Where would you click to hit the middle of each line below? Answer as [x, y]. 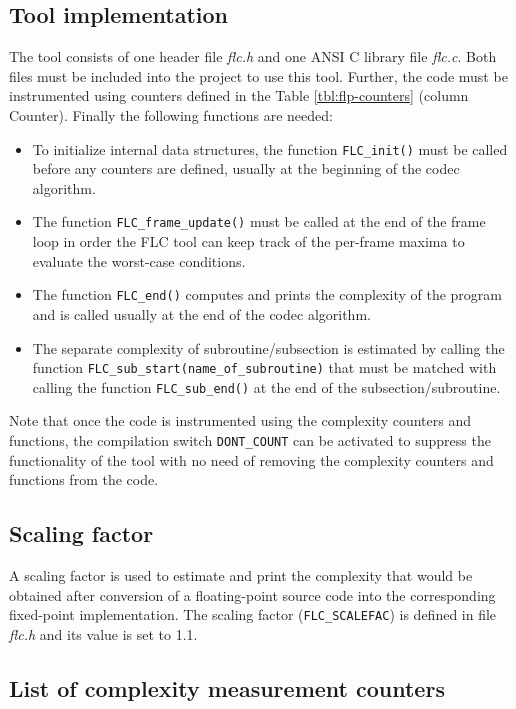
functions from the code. [84, 479]
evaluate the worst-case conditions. [139, 260]
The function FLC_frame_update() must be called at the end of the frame [259, 221]
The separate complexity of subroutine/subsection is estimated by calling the [268, 347]
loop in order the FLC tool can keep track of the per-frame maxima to [248, 241]
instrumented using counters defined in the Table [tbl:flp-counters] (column [239, 95]
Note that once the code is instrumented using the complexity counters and [240, 420]
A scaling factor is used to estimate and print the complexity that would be [241, 575]
